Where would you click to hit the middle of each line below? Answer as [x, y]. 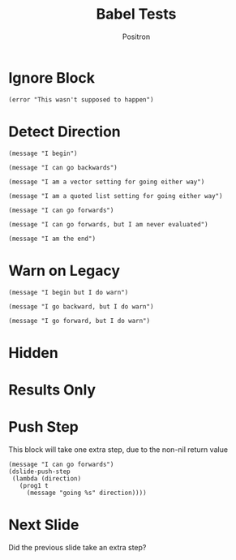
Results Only [52, 390]
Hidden [33, 353]
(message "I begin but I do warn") [69, 292]
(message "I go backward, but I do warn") [81, 306]
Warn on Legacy [64, 271]
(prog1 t [34, 485]
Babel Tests [136, 14]
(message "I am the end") [52, 239]
